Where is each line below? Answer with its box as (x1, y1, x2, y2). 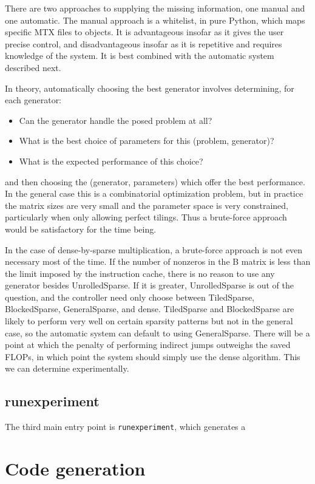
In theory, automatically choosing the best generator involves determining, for (5, 81, 294, 94)
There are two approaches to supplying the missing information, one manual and (5, 2, 305, 14)
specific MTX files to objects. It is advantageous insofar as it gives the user (5, 26, 284, 38)
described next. (5, 61, 61, 73)
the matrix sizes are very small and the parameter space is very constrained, (5, 199, 288, 211)
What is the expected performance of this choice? (19, 154, 203, 167)
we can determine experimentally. (5, 362, 129, 375)
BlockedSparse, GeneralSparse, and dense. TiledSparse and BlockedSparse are (5, 302, 294, 315)
